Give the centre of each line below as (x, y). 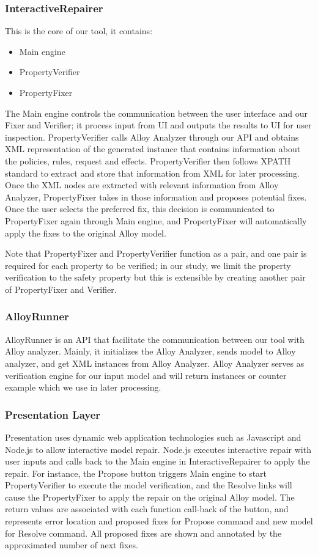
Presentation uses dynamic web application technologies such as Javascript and (153, 437)
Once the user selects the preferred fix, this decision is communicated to (140, 209)
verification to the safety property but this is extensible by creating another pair (155, 277)
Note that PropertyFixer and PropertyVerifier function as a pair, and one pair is (156, 253)
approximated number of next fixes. (72, 545)
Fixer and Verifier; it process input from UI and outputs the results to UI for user (158, 125)
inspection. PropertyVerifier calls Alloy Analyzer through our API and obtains (152, 137)
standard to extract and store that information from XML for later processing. (152, 173)
